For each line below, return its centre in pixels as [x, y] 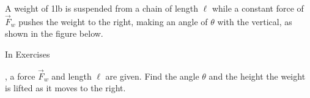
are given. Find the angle [152, 76]
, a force [20, 76]
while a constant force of [258, 8]
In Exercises [28, 54]
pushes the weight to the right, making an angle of [113, 21]
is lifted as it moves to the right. [65, 88]
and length [72, 76]
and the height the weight [257, 76]
